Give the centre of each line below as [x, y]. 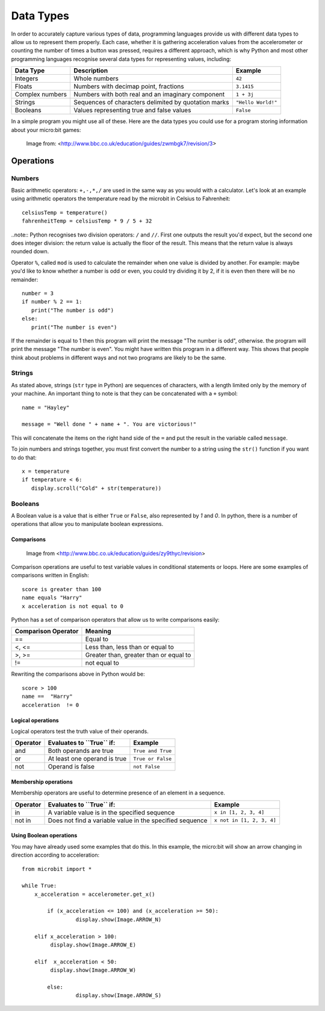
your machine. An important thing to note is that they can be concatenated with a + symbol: [124, 394]
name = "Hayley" [46, 407]
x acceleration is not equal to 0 [73, 606]
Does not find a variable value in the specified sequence [128, 820]
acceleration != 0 [51, 705]
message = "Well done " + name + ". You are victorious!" [109, 424]
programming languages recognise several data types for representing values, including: [121, 59]
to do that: [24, 457]
